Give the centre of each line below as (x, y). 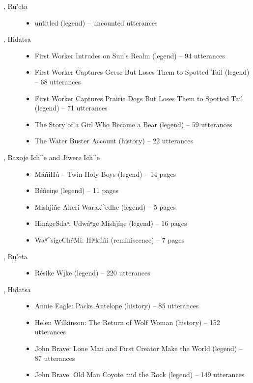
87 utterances (55, 358)
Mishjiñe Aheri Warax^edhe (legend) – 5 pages (105, 206)
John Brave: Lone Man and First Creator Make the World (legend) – (139, 348)
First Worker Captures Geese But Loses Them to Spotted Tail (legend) (142, 72)
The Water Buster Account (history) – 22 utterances (114, 141)
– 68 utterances (58, 81)
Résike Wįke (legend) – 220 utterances (92, 273)
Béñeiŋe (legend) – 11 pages (77, 190)
